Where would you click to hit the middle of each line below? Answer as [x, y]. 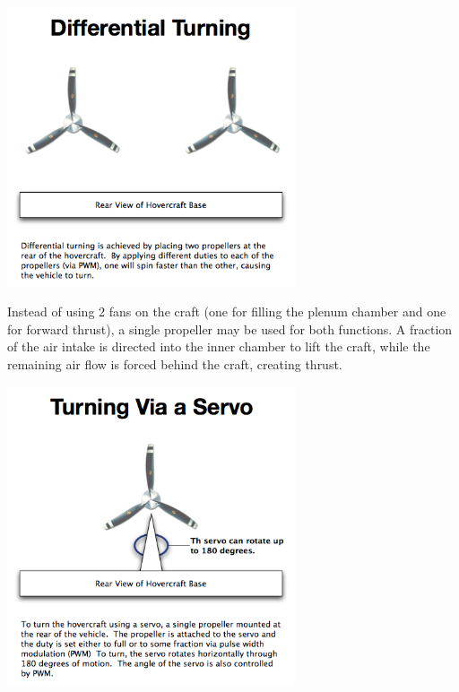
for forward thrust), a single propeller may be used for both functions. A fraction [230, 329]
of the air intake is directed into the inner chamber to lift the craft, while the [219, 346]
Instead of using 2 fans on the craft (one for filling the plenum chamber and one [227, 311]
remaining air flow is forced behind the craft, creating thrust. [175, 364]
